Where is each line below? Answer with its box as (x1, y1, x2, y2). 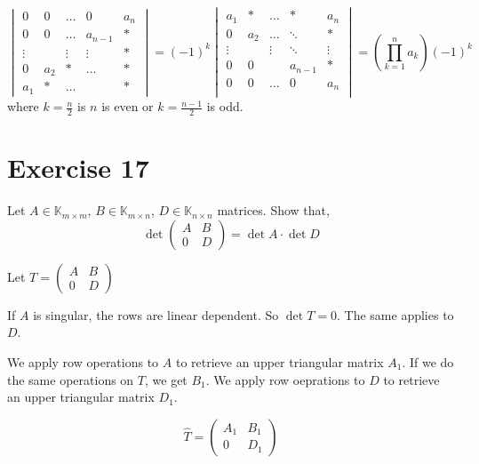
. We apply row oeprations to (205, 370, 365, 388)
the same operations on (7, 370, 134, 388)
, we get (144, 370, 188, 388)
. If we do (402, 352, 454, 371)
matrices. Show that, (217, 201, 330, 220)
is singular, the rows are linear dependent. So (33, 305, 279, 324)
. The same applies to (337, 305, 454, 324)
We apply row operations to (7, 352, 159, 371)
